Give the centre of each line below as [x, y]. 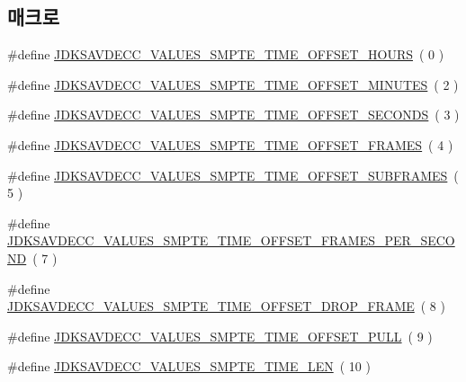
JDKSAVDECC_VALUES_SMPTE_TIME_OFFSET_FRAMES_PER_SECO [231, 240]
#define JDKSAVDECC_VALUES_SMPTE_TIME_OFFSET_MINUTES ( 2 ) [233, 84]
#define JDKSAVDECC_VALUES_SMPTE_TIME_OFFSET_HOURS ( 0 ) [226, 54]
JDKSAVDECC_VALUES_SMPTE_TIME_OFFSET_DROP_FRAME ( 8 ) [226, 306]
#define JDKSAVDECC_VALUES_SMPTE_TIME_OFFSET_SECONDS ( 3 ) [233, 115]
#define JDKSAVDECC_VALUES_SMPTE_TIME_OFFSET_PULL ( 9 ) [220, 336]
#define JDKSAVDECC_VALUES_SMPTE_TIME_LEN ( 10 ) [189, 366]
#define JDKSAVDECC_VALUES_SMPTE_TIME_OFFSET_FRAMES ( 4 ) [230, 144]
